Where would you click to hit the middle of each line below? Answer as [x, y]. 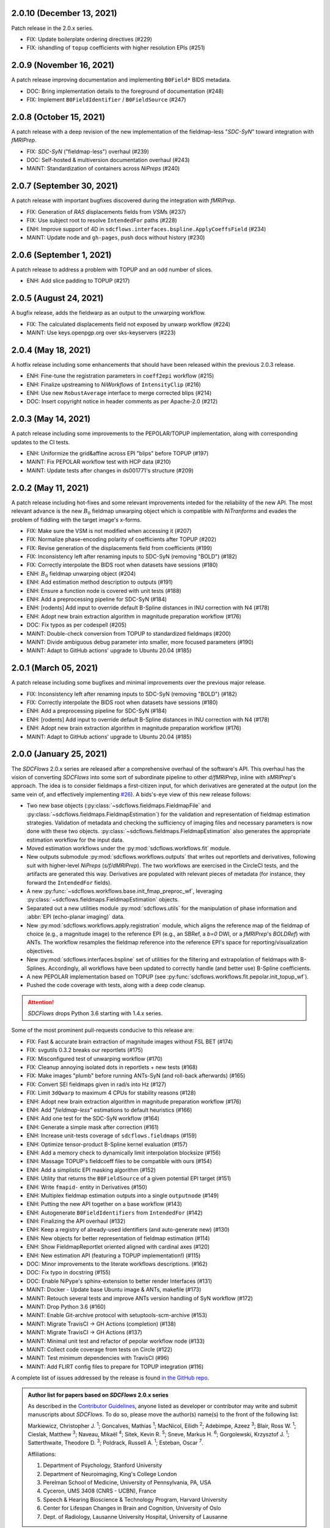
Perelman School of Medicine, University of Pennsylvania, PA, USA [127, 1483]
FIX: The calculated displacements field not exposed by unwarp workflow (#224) [128, 324]
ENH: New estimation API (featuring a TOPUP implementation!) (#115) [114, 1255]
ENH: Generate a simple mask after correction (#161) [93, 1127]
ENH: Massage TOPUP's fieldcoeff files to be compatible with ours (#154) [119, 1161]
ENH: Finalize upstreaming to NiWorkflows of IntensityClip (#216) [114, 384]
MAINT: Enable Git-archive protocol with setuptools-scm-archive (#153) [117, 1315]
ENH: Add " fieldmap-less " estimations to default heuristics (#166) [109, 1110]
